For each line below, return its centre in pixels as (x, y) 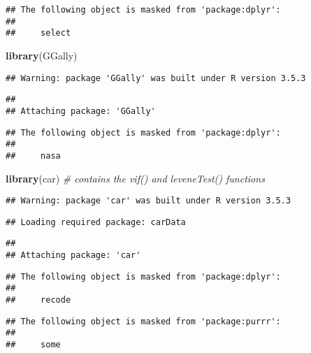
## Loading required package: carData (96, 222)
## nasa (33, 156)
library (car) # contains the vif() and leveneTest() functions (135, 178)
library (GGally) (42, 55)
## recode (38, 300)
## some (33, 345)
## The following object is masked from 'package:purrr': (143, 321)
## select (38, 33)
